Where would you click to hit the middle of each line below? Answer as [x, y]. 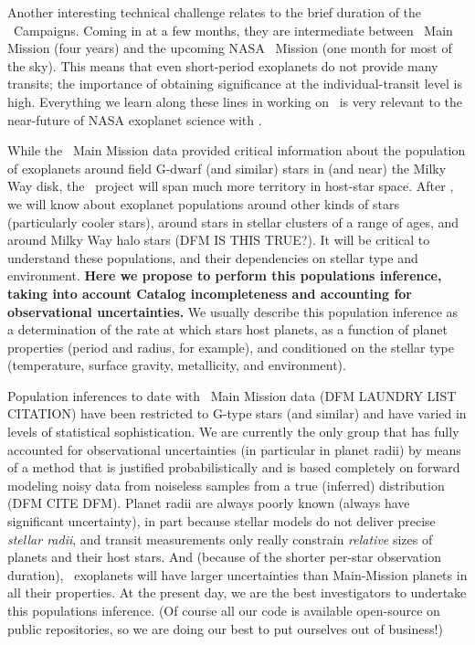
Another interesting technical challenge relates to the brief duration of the [215, 12]
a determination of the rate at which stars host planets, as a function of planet [227, 329]
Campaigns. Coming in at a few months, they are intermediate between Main [233, 30]
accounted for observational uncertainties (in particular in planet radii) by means [234, 449]
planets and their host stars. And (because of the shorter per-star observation [224, 557]
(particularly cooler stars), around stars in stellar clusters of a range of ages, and [233, 222]
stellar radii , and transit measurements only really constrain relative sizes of [220, 539]
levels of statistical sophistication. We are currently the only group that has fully [233, 432]
